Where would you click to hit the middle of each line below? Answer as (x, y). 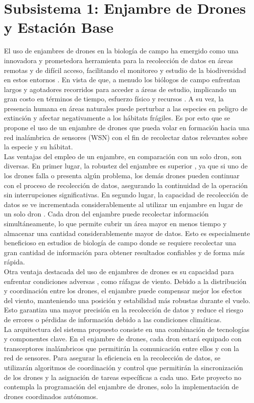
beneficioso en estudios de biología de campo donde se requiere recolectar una (120, 243)
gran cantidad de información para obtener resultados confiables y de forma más (125, 252)
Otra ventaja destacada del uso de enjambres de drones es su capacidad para (119, 271)
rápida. (14, 262)
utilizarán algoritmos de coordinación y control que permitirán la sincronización (124, 367)
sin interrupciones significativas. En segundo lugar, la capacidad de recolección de (126, 195)
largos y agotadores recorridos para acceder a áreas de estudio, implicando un (120, 89)
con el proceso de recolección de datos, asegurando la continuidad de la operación (126, 185)
